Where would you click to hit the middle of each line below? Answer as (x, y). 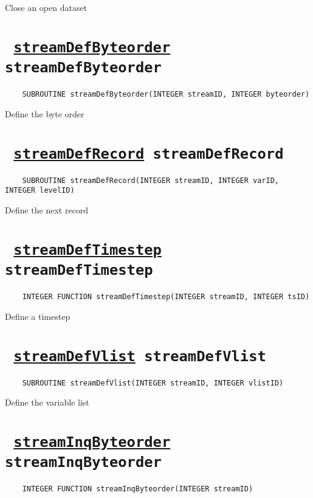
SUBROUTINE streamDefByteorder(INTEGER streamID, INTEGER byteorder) (166, 95)
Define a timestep (38, 316)
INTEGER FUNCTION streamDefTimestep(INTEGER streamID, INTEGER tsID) (166, 297)
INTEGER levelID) (40, 191)
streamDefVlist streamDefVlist (140, 356)
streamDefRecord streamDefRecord (149, 154)
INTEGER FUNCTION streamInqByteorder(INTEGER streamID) (138, 489)
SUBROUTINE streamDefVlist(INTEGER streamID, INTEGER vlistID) (153, 383)
